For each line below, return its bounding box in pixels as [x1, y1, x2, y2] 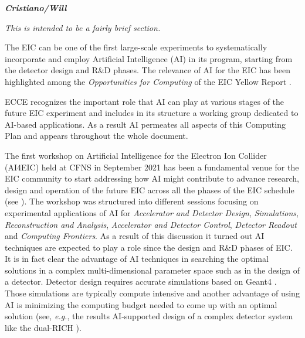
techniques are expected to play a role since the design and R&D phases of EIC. [5, 241, 293, 253]
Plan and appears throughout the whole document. [5, 129, 188, 142]
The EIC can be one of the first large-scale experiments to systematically [5, 41, 267, 53]
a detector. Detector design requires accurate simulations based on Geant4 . [5, 275, 277, 288]
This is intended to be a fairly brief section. [5, 21, 161, 33]
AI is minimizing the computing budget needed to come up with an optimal [5, 298, 277, 310]
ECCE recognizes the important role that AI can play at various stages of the [5, 95, 284, 107]
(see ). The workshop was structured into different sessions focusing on [5, 195, 259, 207]
